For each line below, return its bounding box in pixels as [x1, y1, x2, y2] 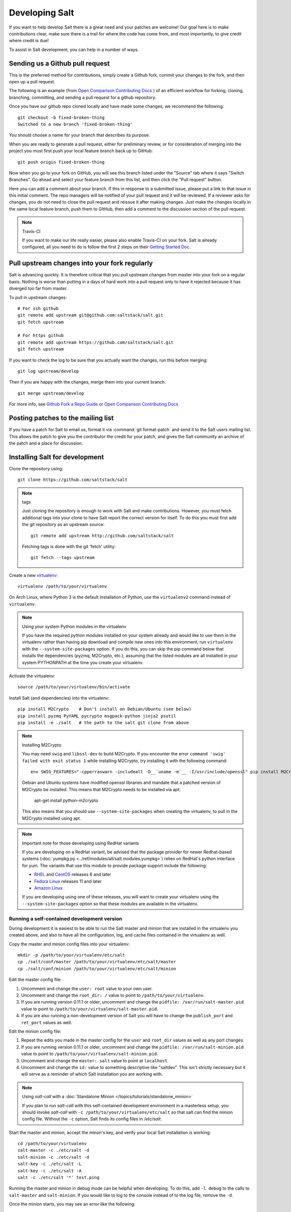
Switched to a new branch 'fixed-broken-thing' [17, 121, 133, 127]
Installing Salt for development [9, 453, 104, 461]
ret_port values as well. [21, 1020, 72, 1025]
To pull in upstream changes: [9, 294, 67, 300]
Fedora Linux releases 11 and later [34, 878, 102, 884]
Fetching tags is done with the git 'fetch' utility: [22, 543, 116, 549]
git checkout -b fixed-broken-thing [17, 114, 105, 120]
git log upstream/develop [17, 368, 80, 374]
